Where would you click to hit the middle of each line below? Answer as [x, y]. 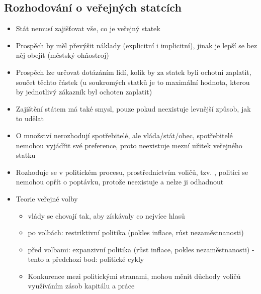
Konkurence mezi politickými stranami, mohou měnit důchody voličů [134, 276]
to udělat [30, 118]
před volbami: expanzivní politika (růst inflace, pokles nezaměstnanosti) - [141, 249]
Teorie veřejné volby [47, 198]
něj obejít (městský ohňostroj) [62, 55]
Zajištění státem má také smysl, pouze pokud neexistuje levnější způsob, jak [133, 108]
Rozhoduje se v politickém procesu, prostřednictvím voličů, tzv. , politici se [132, 172]
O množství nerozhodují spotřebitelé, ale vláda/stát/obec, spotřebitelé [124, 135]
